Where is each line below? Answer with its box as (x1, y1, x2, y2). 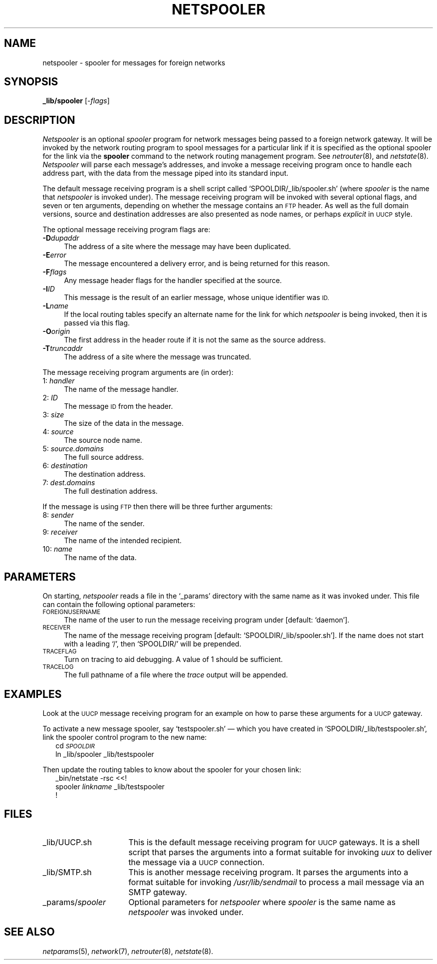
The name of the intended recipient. (64, 536, 182, 545)
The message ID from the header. (64, 402, 173, 411)
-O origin (42, 327, 70, 336)
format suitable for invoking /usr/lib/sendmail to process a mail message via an (128, 877, 425, 887)
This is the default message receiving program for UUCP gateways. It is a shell (128, 837, 420, 847)
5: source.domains (42, 444, 104, 453)
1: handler (42, 376, 75, 385)
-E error (42, 251, 66, 260)
